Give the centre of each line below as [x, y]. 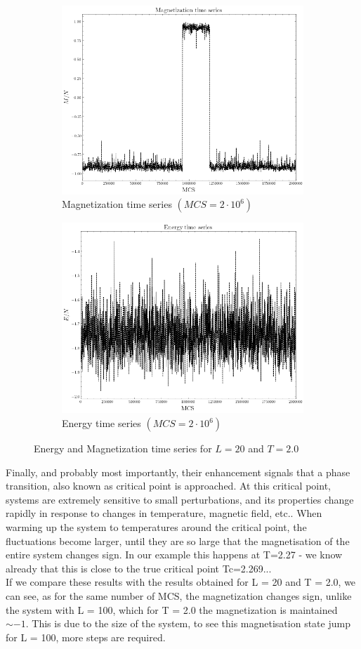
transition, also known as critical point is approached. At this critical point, [168, 486]
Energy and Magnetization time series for [123, 448]
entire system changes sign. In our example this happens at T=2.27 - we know [174, 555]
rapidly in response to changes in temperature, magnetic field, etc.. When [164, 513]
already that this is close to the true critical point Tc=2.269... [139, 568]
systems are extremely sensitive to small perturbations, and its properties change [180, 499]
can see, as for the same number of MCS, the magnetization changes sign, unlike [179, 596]
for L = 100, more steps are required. [86, 637]
